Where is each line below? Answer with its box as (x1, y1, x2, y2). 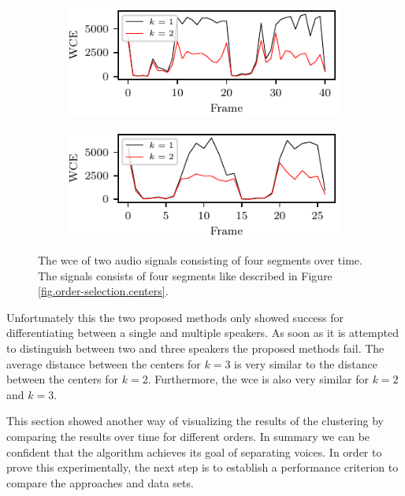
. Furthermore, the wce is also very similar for (147, 371, 369, 387)
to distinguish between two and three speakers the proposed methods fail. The (6, 340, 385, 357)
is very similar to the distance (234, 355, 377, 372)
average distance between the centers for (6, 355, 201, 372)
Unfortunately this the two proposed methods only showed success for (6, 309, 344, 325)
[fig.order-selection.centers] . (38, 283, 169, 299)
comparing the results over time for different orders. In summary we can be (6, 428, 370, 444)
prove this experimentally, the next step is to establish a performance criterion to (6, 459, 399, 476)
